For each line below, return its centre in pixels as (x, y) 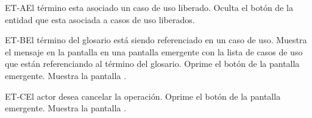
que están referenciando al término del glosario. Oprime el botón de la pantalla (152, 64)
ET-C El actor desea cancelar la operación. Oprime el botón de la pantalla (143, 96)
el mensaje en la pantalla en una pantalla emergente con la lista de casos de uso (154, 51)
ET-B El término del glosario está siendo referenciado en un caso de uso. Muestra (156, 40)
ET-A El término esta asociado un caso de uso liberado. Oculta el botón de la (149, 7)
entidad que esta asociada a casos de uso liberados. (100, 19)
